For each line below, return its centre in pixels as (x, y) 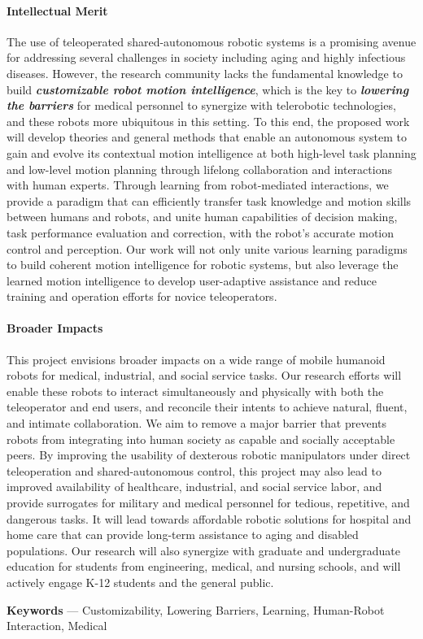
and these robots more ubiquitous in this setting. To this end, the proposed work (208, 121)
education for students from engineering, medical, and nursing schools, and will (204, 566)
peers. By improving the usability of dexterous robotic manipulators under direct (209, 455)
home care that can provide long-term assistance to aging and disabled (183, 535)
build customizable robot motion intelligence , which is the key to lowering (208, 89)
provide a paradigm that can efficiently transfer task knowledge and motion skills (209, 200)
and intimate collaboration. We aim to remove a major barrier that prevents (197, 423)
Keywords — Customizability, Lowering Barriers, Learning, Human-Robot (196, 609)
